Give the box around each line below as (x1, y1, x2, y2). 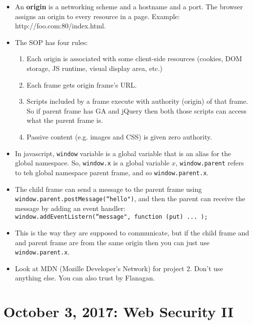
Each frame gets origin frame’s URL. (26, 79, 137, 90)
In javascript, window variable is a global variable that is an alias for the (15, 148, 231, 158)
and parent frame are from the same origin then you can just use (15, 237, 209, 247)
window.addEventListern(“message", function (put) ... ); (15, 213, 208, 221)
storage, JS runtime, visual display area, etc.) (26, 63, 163, 73)
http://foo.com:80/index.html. (15, 21, 106, 31)
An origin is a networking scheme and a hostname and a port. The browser (15, 1, 243, 11)
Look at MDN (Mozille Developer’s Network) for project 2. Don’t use (15, 263, 223, 273)
